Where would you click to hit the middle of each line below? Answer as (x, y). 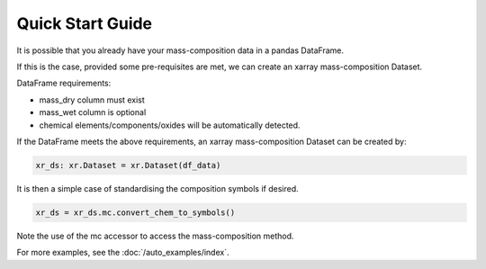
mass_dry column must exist (92, 100)
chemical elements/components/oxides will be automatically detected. (170, 125)
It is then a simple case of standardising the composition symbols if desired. (157, 188)
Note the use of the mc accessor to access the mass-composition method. (155, 236)
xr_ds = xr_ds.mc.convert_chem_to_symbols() (135, 212)
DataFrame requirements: (64, 83)
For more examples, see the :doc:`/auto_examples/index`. (123, 253)
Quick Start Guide (85, 23)
